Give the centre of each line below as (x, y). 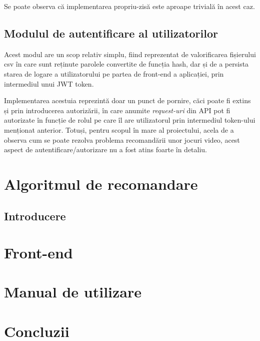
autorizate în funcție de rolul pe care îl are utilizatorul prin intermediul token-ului (130, 120)
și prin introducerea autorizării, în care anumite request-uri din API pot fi (117, 110)
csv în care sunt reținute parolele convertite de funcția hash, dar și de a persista (126, 64)
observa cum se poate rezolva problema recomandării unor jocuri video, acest (122, 139)
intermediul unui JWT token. (49, 83)
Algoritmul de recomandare (101, 184)
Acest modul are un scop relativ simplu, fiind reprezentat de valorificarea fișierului (130, 54)
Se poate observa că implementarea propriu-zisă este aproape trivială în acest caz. (129, 6)
